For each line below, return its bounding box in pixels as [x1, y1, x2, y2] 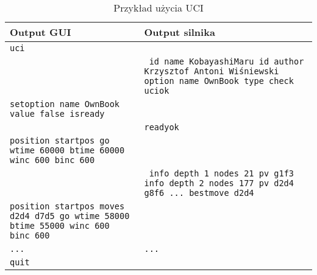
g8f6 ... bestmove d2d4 [144, 188, 254, 198]
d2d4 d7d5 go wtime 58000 [10, 211, 130, 221]
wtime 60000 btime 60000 [10, 145, 125, 155]
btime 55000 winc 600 [10, 221, 110, 231]
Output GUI [10, 25, 71, 39]
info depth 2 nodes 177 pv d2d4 [144, 178, 294, 188]
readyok [144, 122, 179, 132]
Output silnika [144, 25, 215, 39]
